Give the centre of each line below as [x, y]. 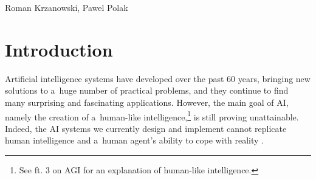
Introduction [59, 49]
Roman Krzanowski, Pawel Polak [67, 7]
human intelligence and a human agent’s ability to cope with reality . [134, 140]
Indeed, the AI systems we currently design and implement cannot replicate [146, 128]
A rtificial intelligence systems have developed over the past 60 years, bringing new [158, 78]
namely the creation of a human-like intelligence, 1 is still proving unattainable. [152, 116]
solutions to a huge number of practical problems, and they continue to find [147, 90]
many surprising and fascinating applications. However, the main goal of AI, [147, 102]
